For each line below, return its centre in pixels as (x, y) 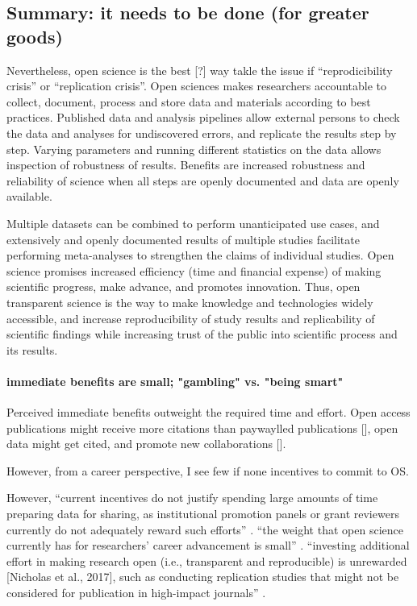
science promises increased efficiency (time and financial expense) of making (194, 270)
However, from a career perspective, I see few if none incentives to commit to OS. (208, 470)
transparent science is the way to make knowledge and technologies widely (190, 302)
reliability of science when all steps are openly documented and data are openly (203, 180)
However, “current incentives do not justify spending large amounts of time (192, 498)
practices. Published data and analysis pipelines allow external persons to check (203, 117)
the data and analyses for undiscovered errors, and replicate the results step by (202, 133)
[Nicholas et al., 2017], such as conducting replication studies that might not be (203, 577)
